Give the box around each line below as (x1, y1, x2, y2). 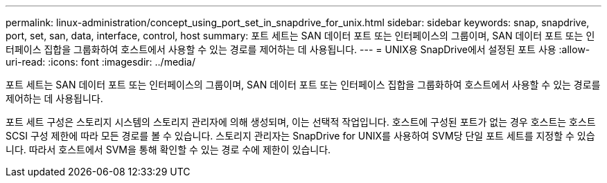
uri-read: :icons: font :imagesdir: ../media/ (6, 56, 195, 68)
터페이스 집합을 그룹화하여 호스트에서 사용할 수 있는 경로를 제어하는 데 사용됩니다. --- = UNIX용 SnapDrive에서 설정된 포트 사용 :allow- (6, 44, 590, 55)
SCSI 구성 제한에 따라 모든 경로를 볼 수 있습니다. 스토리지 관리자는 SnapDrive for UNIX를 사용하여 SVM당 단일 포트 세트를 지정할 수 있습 (6, 130, 595, 142)
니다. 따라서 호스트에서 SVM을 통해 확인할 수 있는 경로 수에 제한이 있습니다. (6, 144, 331, 155)
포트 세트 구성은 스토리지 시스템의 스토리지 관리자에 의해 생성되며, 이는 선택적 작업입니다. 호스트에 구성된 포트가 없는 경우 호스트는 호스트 (6, 116, 596, 128)
